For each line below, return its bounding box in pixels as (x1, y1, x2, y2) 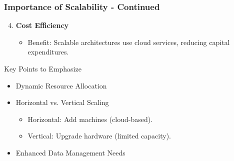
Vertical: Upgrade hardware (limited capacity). (27, 130, 171, 141)
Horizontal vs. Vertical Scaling (15, 97, 109, 107)
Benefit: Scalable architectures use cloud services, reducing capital (27, 36, 230, 47)
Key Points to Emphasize (4, 63, 81, 73)
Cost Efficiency (15, 20, 69, 30)
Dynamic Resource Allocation (15, 80, 107, 90)
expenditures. (27, 46, 69, 57)
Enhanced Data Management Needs (15, 147, 125, 157)
